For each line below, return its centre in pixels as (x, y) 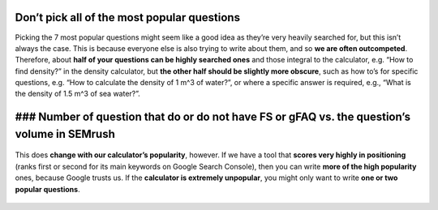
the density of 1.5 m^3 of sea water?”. (78, 94)
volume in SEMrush (65, 134)
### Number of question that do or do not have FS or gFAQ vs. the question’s (213, 117)
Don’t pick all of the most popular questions (128, 17)
